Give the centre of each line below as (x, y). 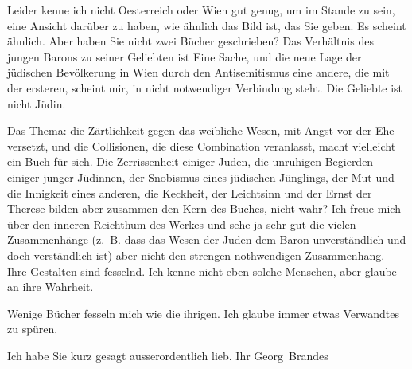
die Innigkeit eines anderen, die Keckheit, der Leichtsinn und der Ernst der (190, 192)
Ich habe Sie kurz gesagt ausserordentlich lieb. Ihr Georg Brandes (168, 355)
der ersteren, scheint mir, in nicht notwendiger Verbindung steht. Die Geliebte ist (205, 87)
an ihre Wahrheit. (51, 287)
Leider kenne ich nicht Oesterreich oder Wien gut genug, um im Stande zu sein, (201, 10)
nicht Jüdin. (37, 103)
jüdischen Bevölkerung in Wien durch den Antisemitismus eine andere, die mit (198, 72)
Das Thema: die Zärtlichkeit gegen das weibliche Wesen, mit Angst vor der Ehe (201, 130)
